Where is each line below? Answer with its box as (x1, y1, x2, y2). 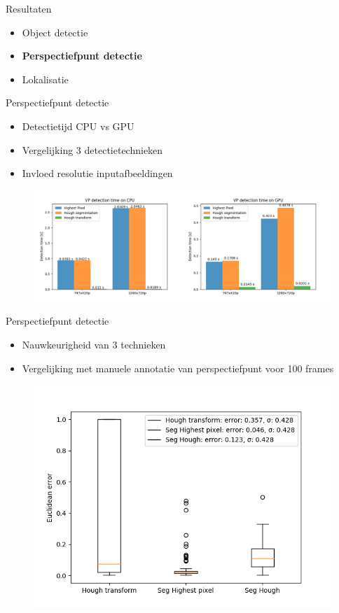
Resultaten (6, 1, 52, 15)
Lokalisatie (22, 71, 69, 86)
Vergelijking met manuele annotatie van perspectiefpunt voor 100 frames (22, 360, 334, 375)
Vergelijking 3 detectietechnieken (22, 142, 163, 157)
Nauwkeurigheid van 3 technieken (22, 337, 166, 351)
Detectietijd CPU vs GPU (22, 118, 134, 133)
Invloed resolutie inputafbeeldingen (22, 166, 173, 181)
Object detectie (22, 24, 88, 39)
